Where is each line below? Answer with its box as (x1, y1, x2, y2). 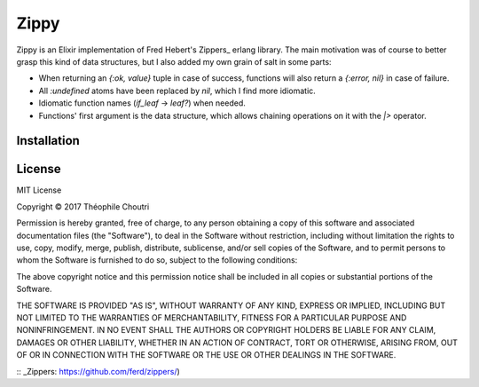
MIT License (16, 185, 62, 195)
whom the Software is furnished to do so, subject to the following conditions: (16, 255, 298, 265)
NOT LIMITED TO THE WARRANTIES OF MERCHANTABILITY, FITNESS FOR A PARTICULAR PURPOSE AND (16, 312, 407, 323)
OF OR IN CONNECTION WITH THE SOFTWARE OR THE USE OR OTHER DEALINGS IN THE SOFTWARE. (16, 350, 397, 360)
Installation (16, 133, 80, 148)
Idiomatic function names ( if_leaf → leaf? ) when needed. (38, 98, 246, 108)
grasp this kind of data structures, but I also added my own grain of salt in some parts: (16, 56, 332, 67)
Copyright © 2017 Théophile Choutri (16, 201, 150, 212)
